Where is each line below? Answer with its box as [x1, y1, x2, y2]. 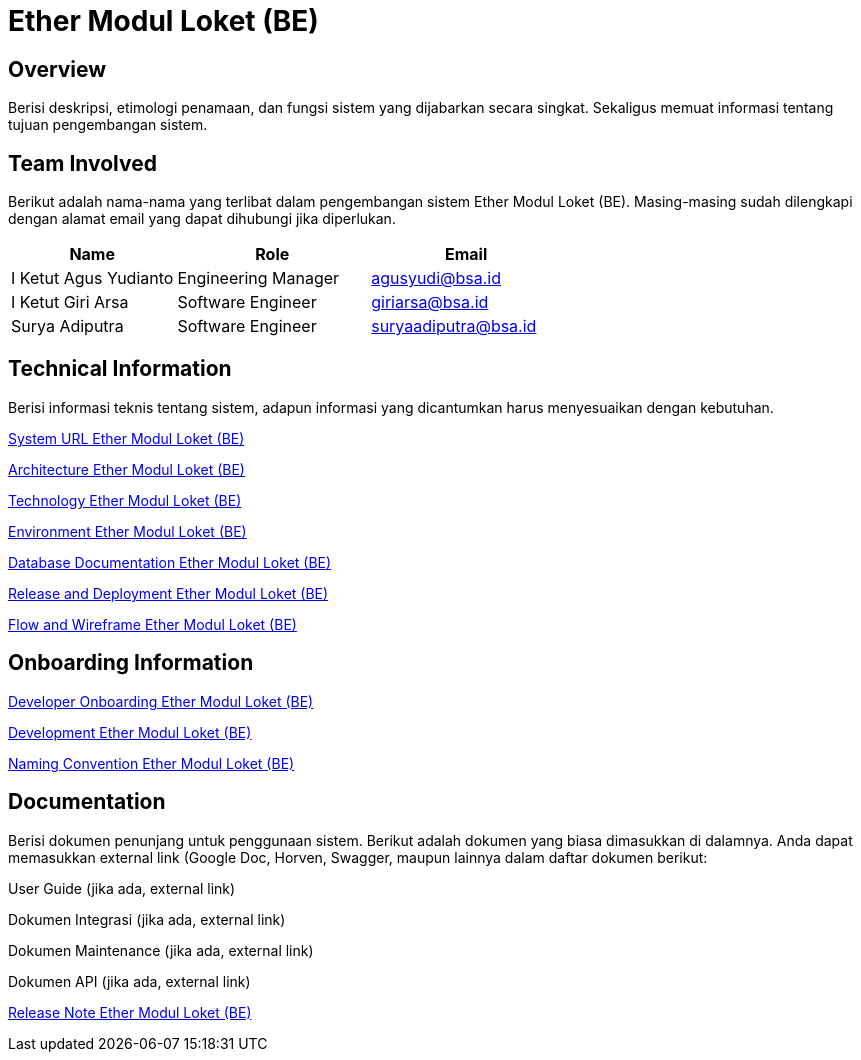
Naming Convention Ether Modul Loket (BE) [8, 754, 295, 772]
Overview [8, 56, 107, 82]
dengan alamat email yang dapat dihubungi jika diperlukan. [8, 210, 396, 228]
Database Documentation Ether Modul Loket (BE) [8, 553, 332, 571]
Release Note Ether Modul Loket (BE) [8, 1003, 252, 1021]
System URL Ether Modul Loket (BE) [8, 429, 245, 447]
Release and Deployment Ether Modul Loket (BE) [8, 584, 329, 602]
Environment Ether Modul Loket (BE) [8, 522, 247, 540]
